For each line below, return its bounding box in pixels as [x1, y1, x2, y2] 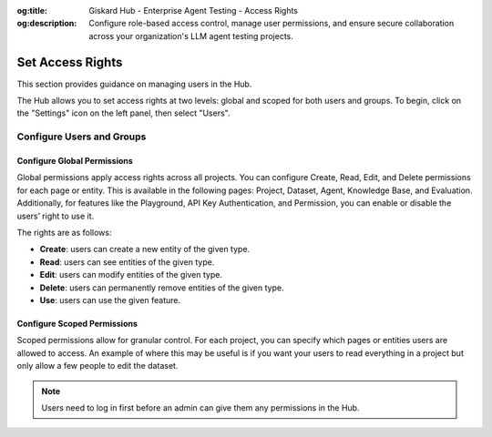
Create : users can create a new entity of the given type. [39, 244, 251, 255]
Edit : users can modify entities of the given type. [39, 269, 223, 280]
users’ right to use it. [16, 210, 95, 221]
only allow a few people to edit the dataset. [16, 361, 179, 371]
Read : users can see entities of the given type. [39, 256, 215, 268]
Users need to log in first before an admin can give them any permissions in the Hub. [41, 401, 360, 413]
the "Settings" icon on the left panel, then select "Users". [16, 107, 231, 118]
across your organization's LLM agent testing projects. [88, 30, 293, 41]
